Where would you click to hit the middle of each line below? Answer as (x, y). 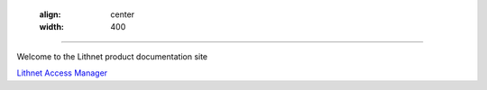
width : (52, 27)
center (123, 14)
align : (50, 14)
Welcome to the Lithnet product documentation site (112, 56)
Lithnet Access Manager (62, 73)
